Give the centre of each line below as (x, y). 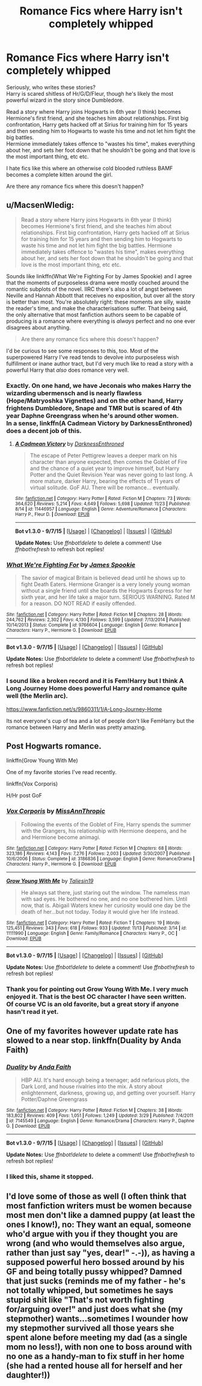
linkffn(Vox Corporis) (32, 784)
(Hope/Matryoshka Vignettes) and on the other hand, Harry (95, 401)
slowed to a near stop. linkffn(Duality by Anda (94, 1041)
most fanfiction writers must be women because (99, 1206)
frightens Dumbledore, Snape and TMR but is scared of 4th (94, 408)
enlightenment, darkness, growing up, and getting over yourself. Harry (108, 1093)
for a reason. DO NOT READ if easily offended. (78, 604)
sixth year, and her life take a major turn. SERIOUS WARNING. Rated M (108, 597)
